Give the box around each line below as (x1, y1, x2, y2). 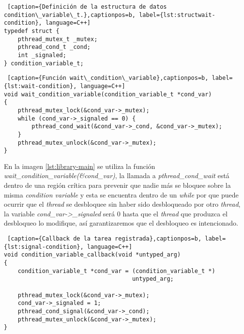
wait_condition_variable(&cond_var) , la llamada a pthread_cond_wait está (4, 170, 229, 181)
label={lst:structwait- (139, 11, 215, 18)
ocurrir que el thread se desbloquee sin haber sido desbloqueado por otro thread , (4, 199, 241, 209)
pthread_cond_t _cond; (17, 44, 91, 51)
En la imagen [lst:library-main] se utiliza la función (4, 161, 155, 171)
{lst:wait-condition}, (4, 82, 77, 90)
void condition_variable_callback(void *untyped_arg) (4, 251, 181, 258)
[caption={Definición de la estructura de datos (7, 3, 167, 10)
